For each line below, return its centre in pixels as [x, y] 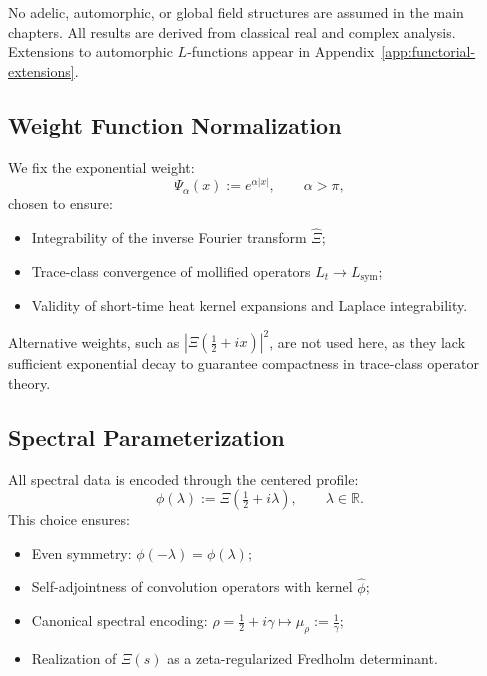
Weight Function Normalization [175, 124]
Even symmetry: [81, 552]
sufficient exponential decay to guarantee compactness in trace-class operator [244, 363]
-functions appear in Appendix [281, 51]
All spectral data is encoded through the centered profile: [183, 478]
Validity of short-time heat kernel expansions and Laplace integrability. [249, 305]
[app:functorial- [428, 51]
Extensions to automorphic [90, 51]
